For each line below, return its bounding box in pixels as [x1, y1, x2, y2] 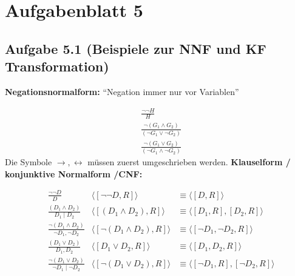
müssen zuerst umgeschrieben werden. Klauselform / [87, 156, 291, 168]
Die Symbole [5, 156, 52, 168]
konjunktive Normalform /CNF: [5, 167, 143, 180]
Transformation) [5, 57, 109, 76]
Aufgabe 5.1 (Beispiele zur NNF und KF [5, 39, 266, 57]
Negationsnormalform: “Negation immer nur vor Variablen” [5, 85, 239, 97]
